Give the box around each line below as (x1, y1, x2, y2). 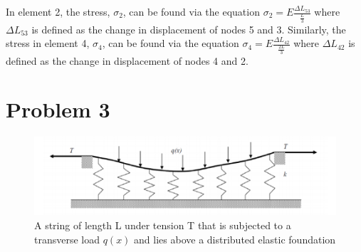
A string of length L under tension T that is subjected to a (34, 217, 291, 232)
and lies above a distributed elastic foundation (134, 231, 336, 246)
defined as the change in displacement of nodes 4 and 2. (6, 53, 248, 68)
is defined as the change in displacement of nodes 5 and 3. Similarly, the (31, 21, 346, 36)
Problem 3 (6, 95, 110, 124)
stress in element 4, (6, 36, 90, 51)
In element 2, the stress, (6, 4, 110, 19)
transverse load (34, 231, 100, 246)
